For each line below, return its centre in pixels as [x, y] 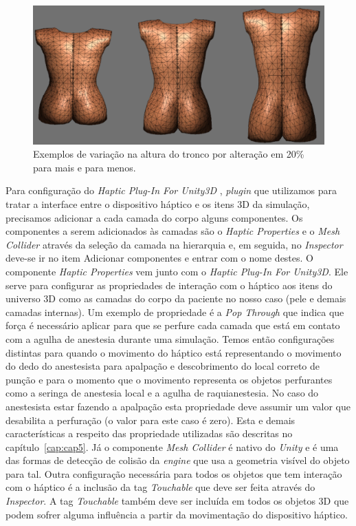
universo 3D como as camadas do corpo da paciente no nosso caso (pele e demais [176, 298]
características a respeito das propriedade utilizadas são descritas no [149, 433]
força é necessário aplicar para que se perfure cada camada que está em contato [173, 325]
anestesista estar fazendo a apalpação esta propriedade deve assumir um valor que [178, 406]
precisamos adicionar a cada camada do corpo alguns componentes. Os [154, 217]
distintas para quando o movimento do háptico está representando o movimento [174, 352]
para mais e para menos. [85, 167]
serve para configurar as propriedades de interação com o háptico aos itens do [169, 285]
